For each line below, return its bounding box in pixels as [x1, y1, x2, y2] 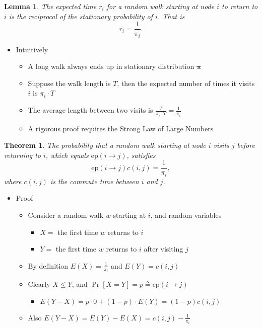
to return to [222, 1, 258, 11]
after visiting [144, 243, 183, 254]
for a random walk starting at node [106, 1, 215, 11]
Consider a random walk [28, 210, 104, 220]
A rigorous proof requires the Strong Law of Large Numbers [28, 123, 214, 133]
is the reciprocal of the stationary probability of [9, 11, 153, 21]
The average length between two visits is [28, 105, 153, 115]
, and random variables [150, 210, 222, 220]
